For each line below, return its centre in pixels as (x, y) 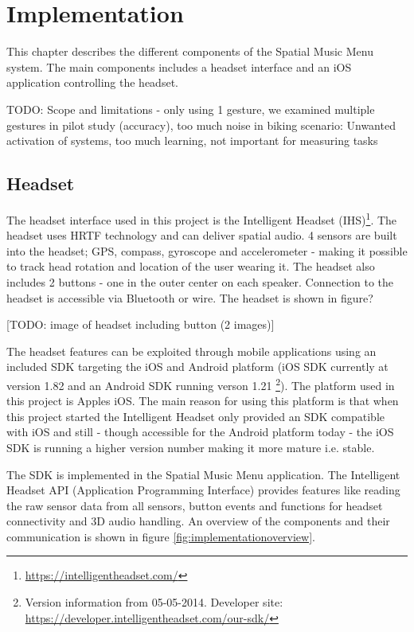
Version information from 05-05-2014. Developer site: (154, 602)
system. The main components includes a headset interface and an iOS (179, 66)
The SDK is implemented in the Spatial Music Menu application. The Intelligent (203, 474)
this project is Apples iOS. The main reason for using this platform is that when (203, 401)
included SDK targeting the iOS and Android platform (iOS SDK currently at (197, 367)
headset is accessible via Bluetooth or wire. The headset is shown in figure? (190, 297)
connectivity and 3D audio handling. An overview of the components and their (198, 521)
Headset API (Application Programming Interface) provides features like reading (203, 490)
